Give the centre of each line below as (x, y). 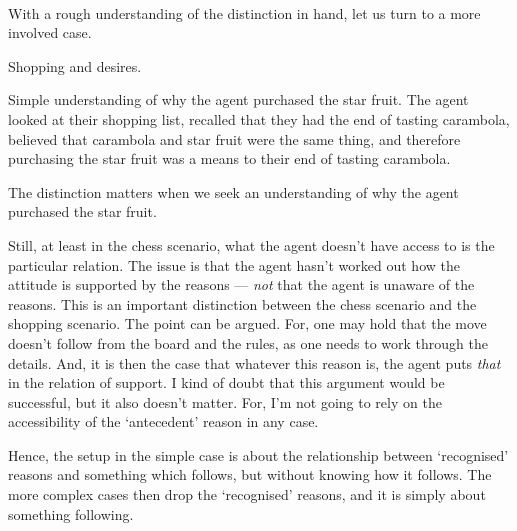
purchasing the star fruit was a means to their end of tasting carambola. (229, 158)
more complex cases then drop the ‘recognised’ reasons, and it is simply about (247, 494)
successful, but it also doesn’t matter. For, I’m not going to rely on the (225, 401)
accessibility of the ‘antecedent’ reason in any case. (163, 421)
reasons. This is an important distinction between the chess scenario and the (242, 303)
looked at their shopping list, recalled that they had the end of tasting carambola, (259, 118)
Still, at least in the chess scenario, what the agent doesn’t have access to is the (251, 244)
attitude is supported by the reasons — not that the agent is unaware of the (241, 284)
